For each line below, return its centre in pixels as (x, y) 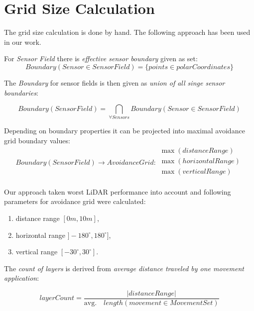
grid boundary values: (37, 141)
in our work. (23, 42)
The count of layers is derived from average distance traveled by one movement (124, 268)
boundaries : (21, 92)
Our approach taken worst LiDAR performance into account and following (118, 191)
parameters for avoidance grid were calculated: (75, 201)
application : (22, 278)
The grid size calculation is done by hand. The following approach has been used (127, 32)
